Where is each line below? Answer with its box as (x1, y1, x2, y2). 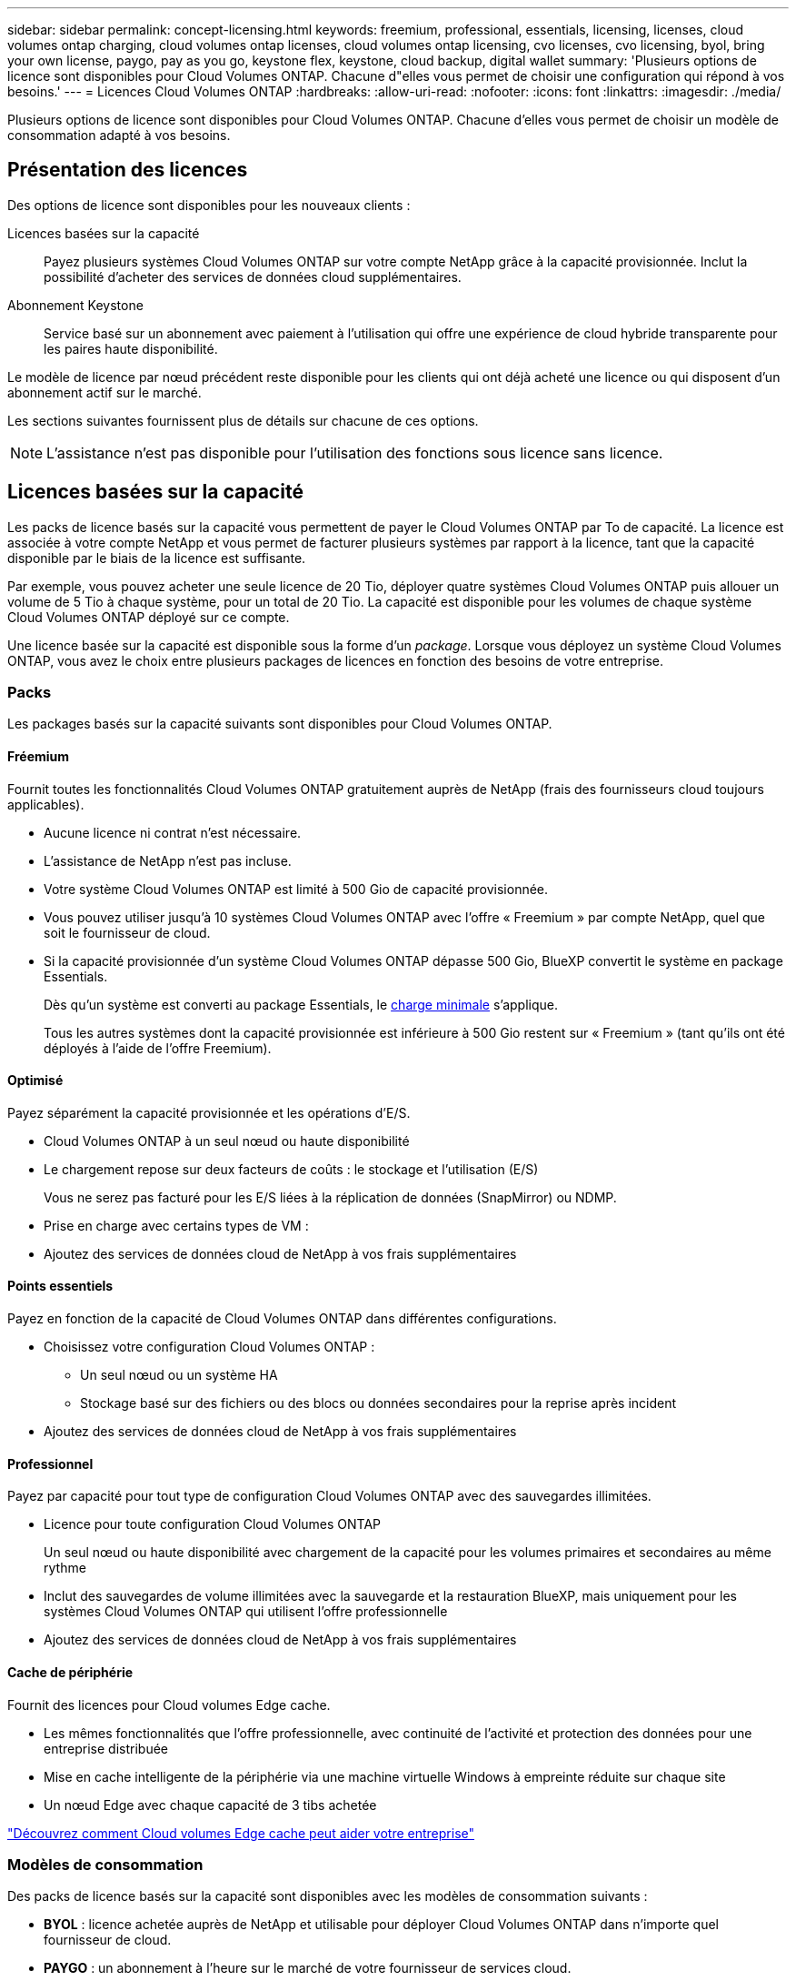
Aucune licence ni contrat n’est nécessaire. (44, 824, 302, 840)
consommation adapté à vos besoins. (7, 127, 231, 143)
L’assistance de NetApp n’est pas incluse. (44, 852, 292, 869)
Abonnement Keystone (7, 297, 144, 313)
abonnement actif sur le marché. (7, 384, 202, 400)
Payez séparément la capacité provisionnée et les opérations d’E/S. (7, 1104, 411, 1121)
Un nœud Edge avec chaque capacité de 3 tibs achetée (44, 1796, 377, 1813)
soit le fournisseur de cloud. (44, 924, 211, 940)
